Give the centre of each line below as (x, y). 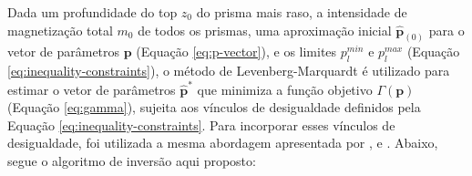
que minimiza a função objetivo (285, 89)
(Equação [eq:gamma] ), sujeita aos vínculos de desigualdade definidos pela (214, 107)
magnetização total (60, 30)
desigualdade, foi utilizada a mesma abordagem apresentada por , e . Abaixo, (223, 143)
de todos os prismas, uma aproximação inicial (265, 30)
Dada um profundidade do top (92, 12)
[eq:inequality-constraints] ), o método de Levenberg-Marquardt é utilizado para (229, 71)
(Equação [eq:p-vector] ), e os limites (236, 52)
